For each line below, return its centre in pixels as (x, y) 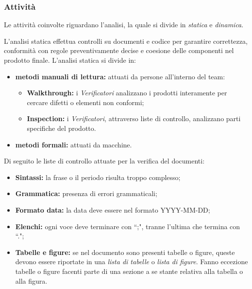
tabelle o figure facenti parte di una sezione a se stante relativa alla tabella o (129, 271)
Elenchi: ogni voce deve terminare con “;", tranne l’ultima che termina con (128, 226)
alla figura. (31, 280)
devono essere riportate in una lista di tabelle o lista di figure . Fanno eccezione (132, 262)
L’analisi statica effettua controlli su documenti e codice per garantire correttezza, (126, 41)
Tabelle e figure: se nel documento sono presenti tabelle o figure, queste (125, 252)
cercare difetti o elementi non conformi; (85, 102)
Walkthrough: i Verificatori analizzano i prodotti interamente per (127, 93)
